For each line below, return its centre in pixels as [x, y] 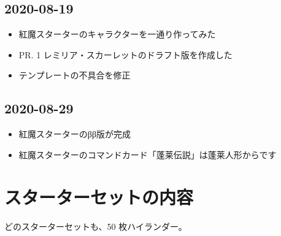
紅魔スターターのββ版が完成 [75, 134]
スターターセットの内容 [99, 196]
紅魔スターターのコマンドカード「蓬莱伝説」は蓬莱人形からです [148, 154]
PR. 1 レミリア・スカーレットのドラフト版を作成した [125, 54]
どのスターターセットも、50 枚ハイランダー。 [96, 226]
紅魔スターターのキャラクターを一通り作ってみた [117, 34]
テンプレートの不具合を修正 [75, 75]
